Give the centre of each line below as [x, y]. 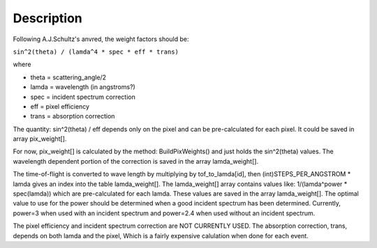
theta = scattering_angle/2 [68, 77]
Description [48, 18]
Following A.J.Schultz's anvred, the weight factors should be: [101, 39]
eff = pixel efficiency [60, 106]
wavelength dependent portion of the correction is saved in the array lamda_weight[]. [135, 161]
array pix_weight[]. [40, 139]
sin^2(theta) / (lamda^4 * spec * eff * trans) [96, 52]
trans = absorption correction [73, 116]
